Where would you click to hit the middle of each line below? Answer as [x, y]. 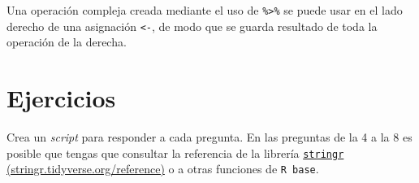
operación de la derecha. [67, 42]
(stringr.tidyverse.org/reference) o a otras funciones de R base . [163, 169]
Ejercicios [61, 98]
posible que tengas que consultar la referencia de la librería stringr [175, 152]
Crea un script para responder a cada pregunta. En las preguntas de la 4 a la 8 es [209, 137]
